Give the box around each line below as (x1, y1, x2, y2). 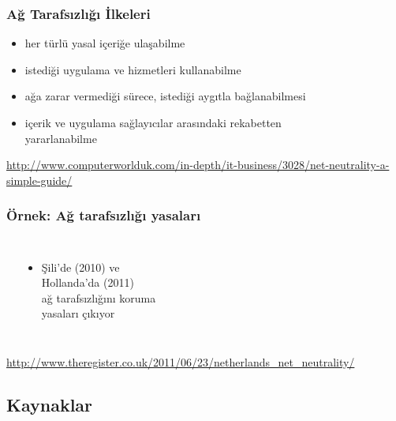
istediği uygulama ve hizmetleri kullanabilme (24, 61, 241, 77)
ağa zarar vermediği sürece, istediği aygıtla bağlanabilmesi (24, 88, 306, 104)
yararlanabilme (24, 130, 97, 146)
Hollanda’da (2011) (41, 274, 134, 291)
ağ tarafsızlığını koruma (41, 289, 156, 306)
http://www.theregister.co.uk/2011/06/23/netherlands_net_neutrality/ (6, 353, 355, 370)
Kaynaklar (6, 392, 93, 416)
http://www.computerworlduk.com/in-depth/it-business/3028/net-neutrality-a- (6, 156, 390, 173)
